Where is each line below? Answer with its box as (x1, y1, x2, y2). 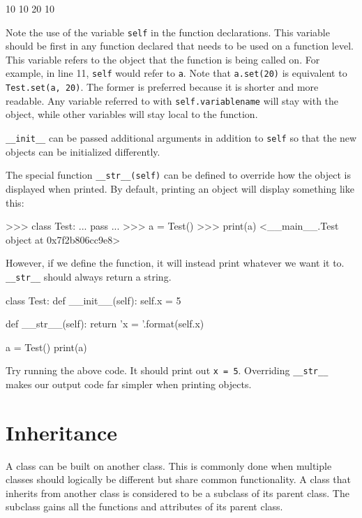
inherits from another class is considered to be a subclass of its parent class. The (6, 485, 349, 500)
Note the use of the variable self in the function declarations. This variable (6, 24, 330, 39)
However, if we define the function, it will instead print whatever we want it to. (6, 256, 345, 270)
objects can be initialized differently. (6, 144, 160, 158)
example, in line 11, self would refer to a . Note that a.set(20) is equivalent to (6, 66, 347, 80)
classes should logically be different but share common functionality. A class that (6, 472, 351, 487)
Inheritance (6, 417, 118, 446)
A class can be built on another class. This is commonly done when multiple (6, 458, 332, 473)
